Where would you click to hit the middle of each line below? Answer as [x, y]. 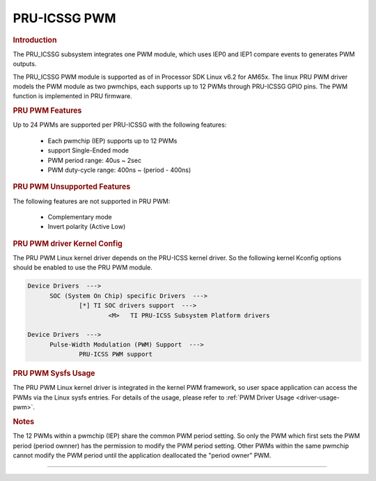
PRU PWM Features [47, 111]
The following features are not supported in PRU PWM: [92, 201]
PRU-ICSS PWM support [116, 354]
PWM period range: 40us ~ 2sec [95, 160]
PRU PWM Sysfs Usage [54, 374]
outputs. [25, 64]
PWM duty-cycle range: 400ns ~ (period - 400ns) [119, 170]
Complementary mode [80, 217]
